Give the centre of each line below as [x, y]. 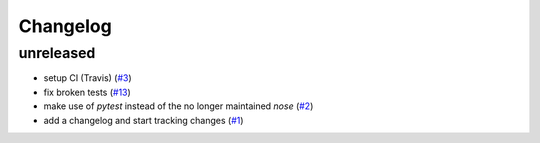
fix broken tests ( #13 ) [87, 92]
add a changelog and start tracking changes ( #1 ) [143, 120]
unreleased [57, 53]
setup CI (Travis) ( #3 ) [87, 78]
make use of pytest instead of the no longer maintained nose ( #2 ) [178, 106]
